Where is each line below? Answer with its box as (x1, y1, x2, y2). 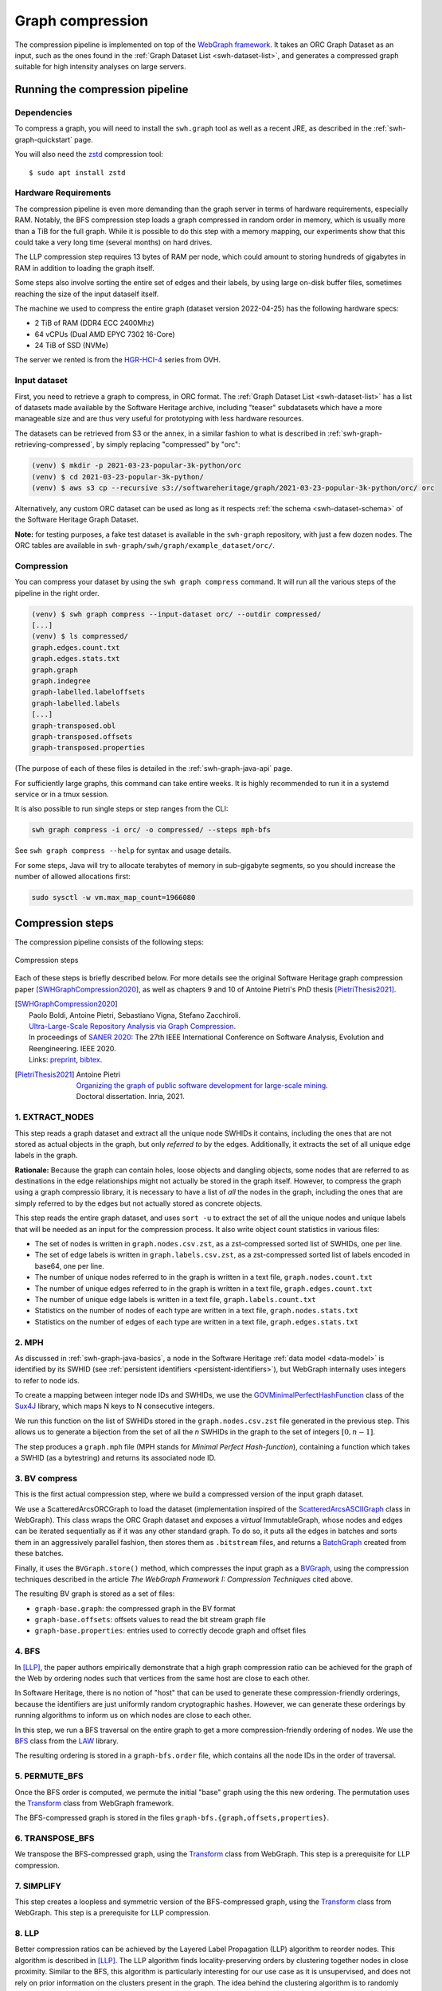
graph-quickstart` (14, 135, 73, 144)
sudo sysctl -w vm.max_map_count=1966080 (31, 893, 196, 902)
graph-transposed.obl (31, 721, 116, 730)
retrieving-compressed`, (14, 440, 95, 449)
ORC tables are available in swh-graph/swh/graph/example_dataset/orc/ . (14, 541, 275, 550)
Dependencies (14, 108, 73, 119)
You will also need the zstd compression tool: (14, 150, 163, 159)
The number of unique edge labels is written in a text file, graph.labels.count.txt (34, 1295, 316, 1304)
